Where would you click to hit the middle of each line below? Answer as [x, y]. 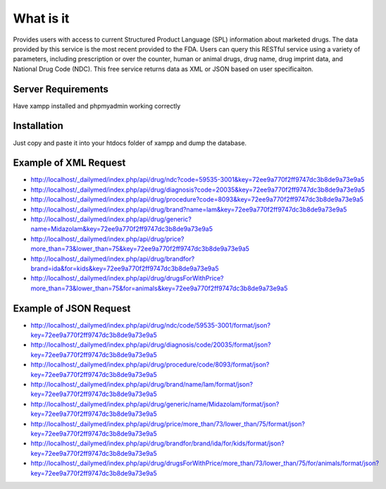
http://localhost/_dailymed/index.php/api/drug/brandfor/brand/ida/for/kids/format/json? [157, 443]
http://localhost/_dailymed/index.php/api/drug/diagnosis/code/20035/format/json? [151, 345]
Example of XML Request [69, 163]
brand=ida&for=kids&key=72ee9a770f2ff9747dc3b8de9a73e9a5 [125, 268]
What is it [41, 18]
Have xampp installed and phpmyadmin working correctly [97, 106]
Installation [38, 126]
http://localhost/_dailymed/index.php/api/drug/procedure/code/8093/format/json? [150, 365]
